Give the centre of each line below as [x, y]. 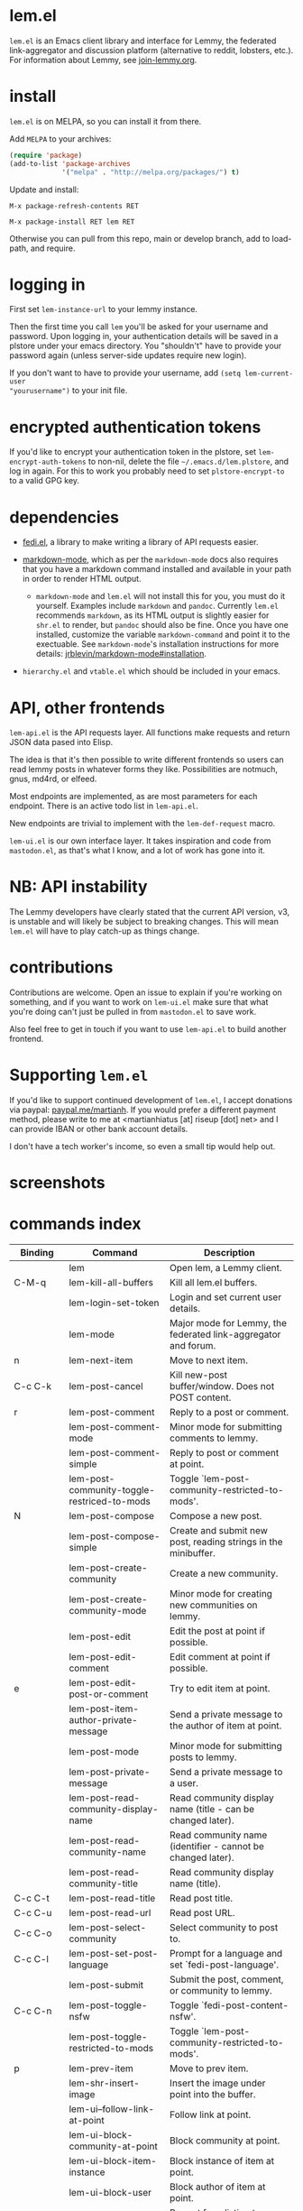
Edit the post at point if [218, 1631]
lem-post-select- [108, 1928]
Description [229, 1253]
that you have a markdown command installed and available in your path [156, 569]
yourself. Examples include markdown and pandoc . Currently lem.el [157, 606]
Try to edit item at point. [220, 1689]
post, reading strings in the [226, 1542]
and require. [53, 248]
